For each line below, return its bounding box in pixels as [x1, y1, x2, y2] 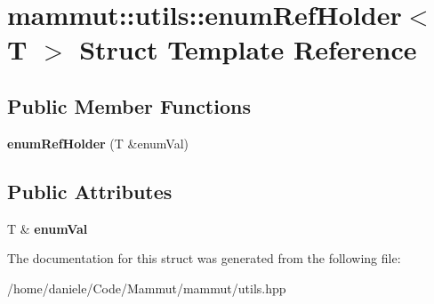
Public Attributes [7, 177, 173, 204]
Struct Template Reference [79, 31, 417, 68]
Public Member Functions [7, 92, 251, 119]
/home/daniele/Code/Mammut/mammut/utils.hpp [7, 278, 286, 297]
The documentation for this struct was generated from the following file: [7, 249, 401, 268]
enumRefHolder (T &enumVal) [7, 133, 189, 152]
